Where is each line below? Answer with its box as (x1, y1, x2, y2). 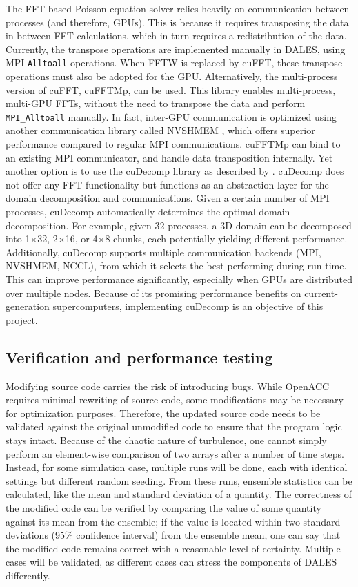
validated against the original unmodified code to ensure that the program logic (6, 419, 342, 434)
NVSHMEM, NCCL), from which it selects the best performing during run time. (6, 258, 347, 273)
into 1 (6, 231, 30, 246)
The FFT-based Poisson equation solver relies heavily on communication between (6, 1, 350, 15)
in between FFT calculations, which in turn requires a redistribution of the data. (6, 28, 347, 43)
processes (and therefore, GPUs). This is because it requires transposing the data (6, 15, 349, 29)
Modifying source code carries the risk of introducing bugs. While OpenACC (6, 378, 330, 393)
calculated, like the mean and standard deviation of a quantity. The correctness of (6, 487, 352, 501)
